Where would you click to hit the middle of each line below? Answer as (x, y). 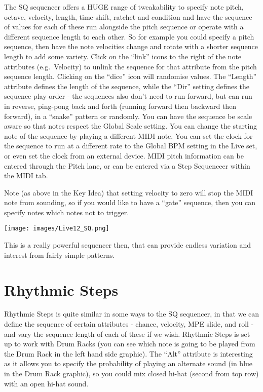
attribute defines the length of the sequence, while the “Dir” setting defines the (127, 86)
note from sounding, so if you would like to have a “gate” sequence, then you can (130, 202)
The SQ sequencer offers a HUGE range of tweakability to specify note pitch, (124, 7)
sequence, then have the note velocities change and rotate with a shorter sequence (131, 46)
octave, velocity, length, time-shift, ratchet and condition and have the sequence (128, 16)
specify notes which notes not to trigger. (67, 212)
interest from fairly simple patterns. (60, 254)
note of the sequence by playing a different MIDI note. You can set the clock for (128, 135)
